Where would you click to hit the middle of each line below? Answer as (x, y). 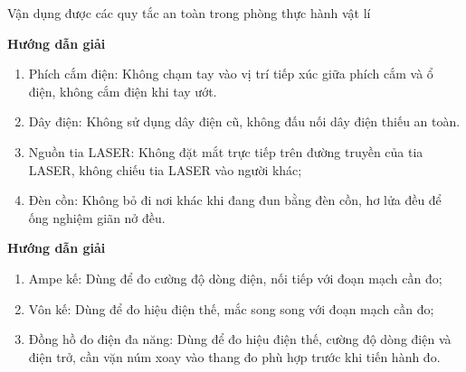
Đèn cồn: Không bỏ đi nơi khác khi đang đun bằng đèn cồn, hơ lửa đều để (235, 200)
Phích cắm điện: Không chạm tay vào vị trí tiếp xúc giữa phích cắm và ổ (231, 74)
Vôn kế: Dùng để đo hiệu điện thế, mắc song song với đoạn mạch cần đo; (231, 308)
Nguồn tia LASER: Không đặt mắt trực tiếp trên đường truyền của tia (226, 151)
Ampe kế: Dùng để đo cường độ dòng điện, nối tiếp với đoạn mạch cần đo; (235, 278)
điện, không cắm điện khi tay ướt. (123, 91)
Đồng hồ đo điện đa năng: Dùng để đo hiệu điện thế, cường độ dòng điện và (240, 339)
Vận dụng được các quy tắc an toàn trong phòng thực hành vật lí (189, 13)
